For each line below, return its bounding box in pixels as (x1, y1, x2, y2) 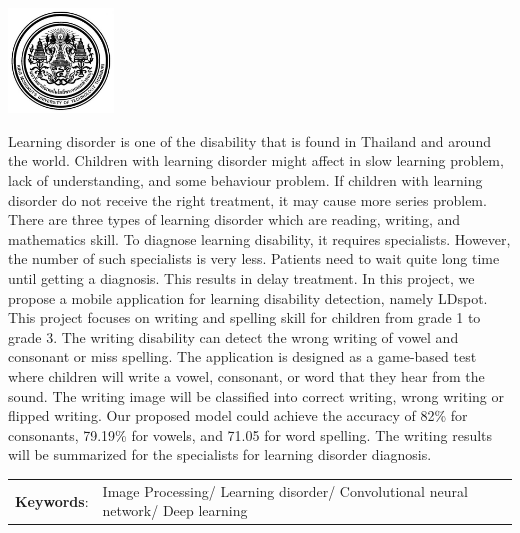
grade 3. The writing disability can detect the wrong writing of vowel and (8, 326, 459, 347)
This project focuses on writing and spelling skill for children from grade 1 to (8, 307, 481, 328)
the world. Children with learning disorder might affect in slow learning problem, (8, 150, 504, 171)
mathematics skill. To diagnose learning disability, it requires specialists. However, (8, 228, 511, 249)
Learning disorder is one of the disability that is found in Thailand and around (8, 130, 491, 151)
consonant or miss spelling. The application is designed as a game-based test (8, 346, 477, 367)
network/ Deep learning (102, 500, 248, 521)
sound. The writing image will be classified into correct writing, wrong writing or (8, 385, 504, 406)
